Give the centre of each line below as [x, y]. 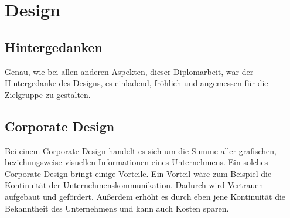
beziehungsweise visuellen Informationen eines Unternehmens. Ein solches [137, 162]
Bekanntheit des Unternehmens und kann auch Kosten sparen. [117, 208]
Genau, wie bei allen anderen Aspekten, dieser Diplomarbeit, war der [129, 71]
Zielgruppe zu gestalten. [48, 94]
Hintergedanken [54, 47]
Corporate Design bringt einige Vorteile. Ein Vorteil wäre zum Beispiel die [138, 173]
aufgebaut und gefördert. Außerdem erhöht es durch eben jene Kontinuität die [145, 196]
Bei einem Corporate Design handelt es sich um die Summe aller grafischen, [141, 150]
